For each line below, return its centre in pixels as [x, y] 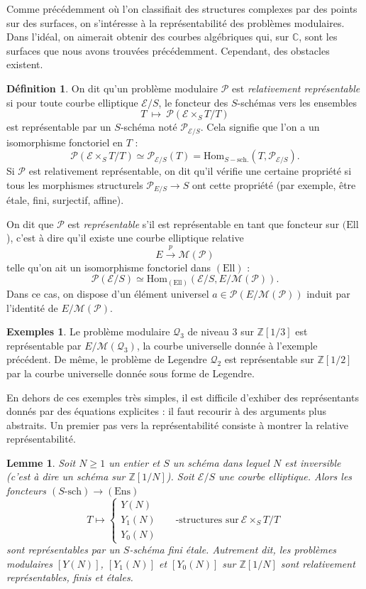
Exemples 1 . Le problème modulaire [88, 331]
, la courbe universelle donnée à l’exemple [227, 345]
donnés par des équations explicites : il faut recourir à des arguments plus [167, 411]
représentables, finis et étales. [70, 577]
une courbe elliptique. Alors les [285, 476]
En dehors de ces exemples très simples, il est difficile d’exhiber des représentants [183, 397]
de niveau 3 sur [221, 331]
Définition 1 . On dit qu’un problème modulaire [112, 88]
